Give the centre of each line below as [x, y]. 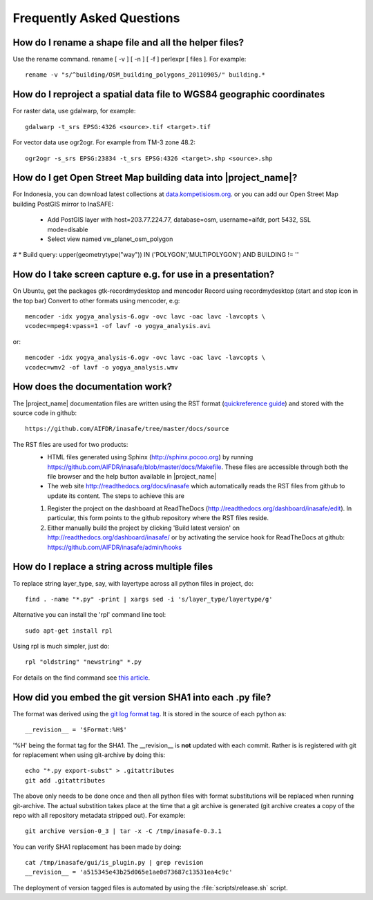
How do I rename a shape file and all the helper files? [128, 42]
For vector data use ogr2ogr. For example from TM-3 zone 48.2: [104, 142]
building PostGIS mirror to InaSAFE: [63, 204]
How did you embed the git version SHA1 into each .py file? [142, 697]
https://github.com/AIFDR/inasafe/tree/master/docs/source [127, 429]
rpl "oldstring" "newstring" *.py [83, 662]
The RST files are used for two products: [70, 444]
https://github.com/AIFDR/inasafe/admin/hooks [115, 547]
